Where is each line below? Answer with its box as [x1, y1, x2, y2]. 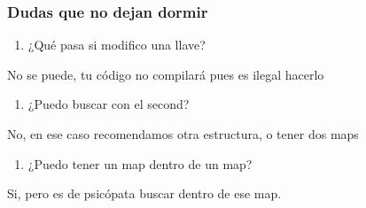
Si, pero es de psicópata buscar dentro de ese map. [7, 184, 282, 203]
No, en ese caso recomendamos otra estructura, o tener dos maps [7, 125, 359, 143]
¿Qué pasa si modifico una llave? [27, 35, 206, 54]
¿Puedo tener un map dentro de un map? [27, 154, 253, 173]
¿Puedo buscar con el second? [27, 95, 190, 113]
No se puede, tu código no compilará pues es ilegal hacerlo [7, 65, 324, 83]
